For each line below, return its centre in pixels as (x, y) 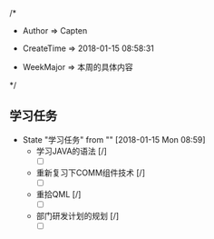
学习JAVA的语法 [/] (71, 151)
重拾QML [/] (58, 194)
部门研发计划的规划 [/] (78, 216)
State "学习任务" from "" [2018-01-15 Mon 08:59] (114, 139)
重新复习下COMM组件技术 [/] (91, 173)
